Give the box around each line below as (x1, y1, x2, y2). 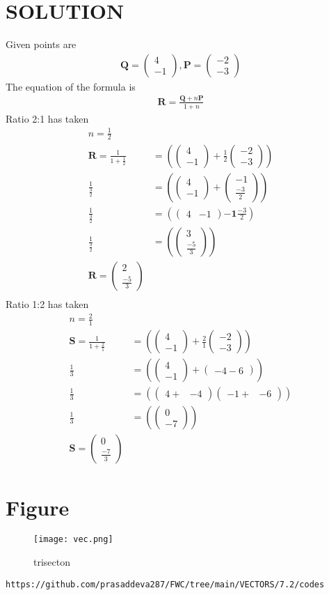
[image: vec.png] (33, 534, 113, 545)
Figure (6, 493, 70, 521)
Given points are (6, 37, 77, 52)
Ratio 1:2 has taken (6, 297, 89, 311)
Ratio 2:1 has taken (6, 111, 89, 125)
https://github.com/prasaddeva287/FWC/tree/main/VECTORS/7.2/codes (6, 579, 325, 589)
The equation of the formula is (6, 79, 136, 93)
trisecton (33, 555, 71, 569)
